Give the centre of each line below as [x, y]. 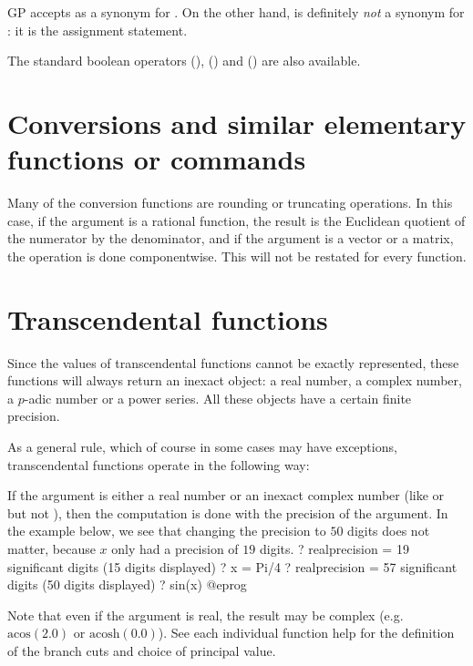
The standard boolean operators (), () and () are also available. [184, 61]
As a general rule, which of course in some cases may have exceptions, [202, 446]
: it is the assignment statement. [98, 30]
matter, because [51, 548]
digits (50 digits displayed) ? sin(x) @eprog [127, 584]
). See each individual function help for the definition [306, 633]
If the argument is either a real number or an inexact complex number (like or [226, 495]
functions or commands [157, 159]
